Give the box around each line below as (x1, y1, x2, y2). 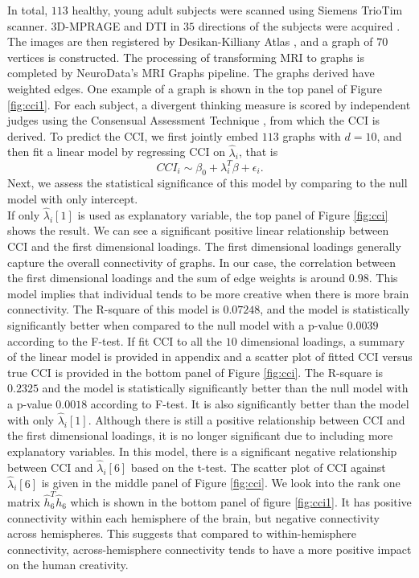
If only (7, 206, 40, 223)
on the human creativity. (7, 556, 129, 573)
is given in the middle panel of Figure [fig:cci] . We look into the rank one (41, 474, 401, 491)
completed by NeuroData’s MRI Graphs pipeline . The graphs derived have (7, 64, 375, 81)
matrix (7, 493, 40, 510)
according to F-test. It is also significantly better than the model (90, 395, 409, 412)
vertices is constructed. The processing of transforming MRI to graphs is (7, 48, 364, 65)
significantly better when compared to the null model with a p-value (7, 317, 343, 334)
